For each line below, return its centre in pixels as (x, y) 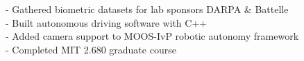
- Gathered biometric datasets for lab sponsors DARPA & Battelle (147, 9)
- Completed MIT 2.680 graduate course (91, 49)
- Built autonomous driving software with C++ (107, 22)
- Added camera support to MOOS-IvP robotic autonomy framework (152, 36)
